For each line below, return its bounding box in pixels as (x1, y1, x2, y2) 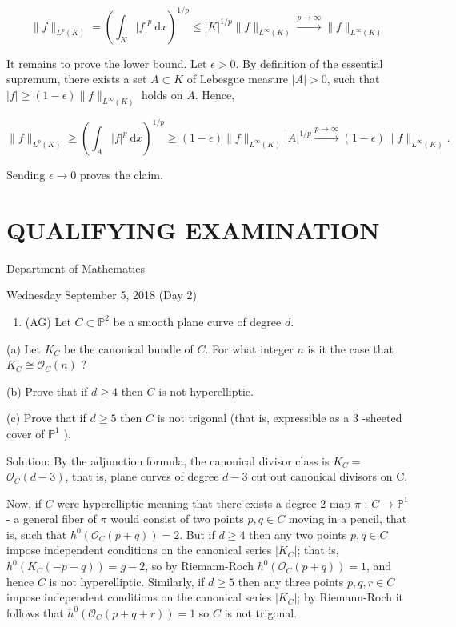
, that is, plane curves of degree (65, 468, 219, 485)
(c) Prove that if (6, 409, 86, 426)
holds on (142, 86, 183, 102)
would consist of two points (110, 510, 244, 527)
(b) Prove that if (6, 382, 88, 399)
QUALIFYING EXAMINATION (6, 213, 380, 246)
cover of (6, 425, 45, 441)
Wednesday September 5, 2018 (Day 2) (6, 286, 197, 303)
